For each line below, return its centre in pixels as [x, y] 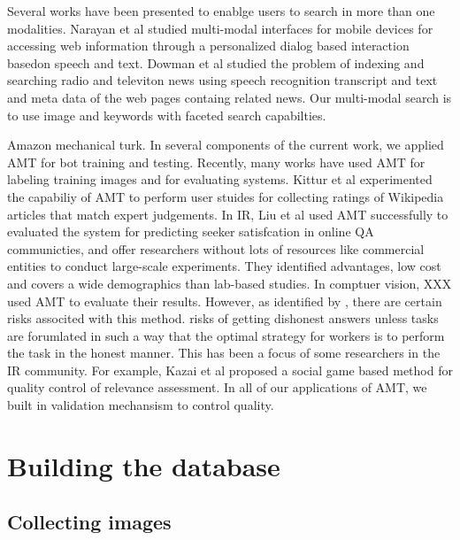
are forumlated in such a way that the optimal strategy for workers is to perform [226, 335]
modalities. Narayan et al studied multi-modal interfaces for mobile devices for [220, 28]
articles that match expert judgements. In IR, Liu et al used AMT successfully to [228, 214]
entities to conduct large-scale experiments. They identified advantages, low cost [224, 266]
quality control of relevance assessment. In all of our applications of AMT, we [217, 387]
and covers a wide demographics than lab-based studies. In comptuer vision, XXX [230, 283]
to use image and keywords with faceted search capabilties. [167, 115]
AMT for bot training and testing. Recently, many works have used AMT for [216, 162]
